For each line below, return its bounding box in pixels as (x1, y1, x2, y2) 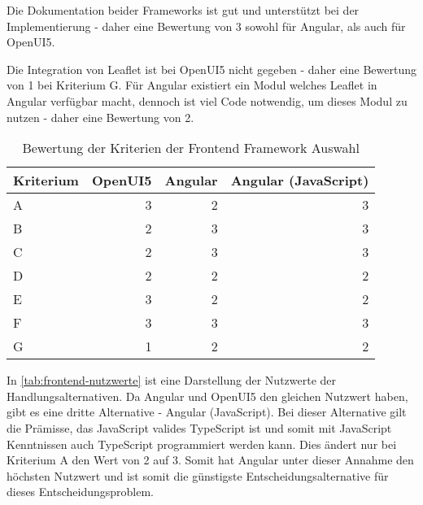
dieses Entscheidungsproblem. (7, 483, 154, 500)
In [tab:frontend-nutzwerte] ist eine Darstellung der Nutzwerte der (7, 372, 337, 389)
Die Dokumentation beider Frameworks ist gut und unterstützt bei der (7, 2, 360, 18)
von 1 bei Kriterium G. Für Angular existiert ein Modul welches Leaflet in (7, 76, 377, 94)
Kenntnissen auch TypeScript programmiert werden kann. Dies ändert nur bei (7, 435, 397, 452)
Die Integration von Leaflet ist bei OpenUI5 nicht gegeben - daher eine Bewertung (7, 60, 416, 77)
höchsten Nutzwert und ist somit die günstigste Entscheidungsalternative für (7, 467, 389, 484)
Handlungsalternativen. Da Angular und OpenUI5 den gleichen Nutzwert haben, (7, 387, 408, 404)
